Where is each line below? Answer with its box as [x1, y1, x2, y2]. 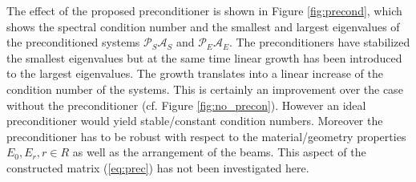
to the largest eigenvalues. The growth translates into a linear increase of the [6, 65, 383, 82]
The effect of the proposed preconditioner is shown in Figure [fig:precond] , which [6, 2, 402, 18]
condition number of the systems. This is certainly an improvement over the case [6, 80, 403, 97]
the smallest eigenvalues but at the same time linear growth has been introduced [6, 49, 402, 66]
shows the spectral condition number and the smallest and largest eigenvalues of [6, 18, 400, 34]
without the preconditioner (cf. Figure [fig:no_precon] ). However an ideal [6, 96, 366, 113]
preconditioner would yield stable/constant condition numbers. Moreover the [6, 112, 383, 129]
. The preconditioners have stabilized [228, 34, 410, 51]
